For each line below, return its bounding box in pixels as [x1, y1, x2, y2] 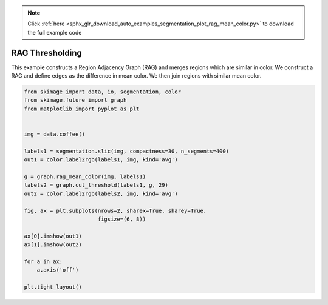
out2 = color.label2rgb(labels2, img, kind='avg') [24, 190, 179, 197]
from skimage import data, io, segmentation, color [24, 89, 182, 95]
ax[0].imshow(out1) [24, 232, 82, 240]
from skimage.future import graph [24, 97, 127, 104]
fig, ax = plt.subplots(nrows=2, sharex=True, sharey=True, [24, 207, 207, 214]
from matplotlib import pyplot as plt [24, 105, 140, 112]
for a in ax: [24, 258, 63, 265]
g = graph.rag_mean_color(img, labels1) [24, 173, 146, 180]
